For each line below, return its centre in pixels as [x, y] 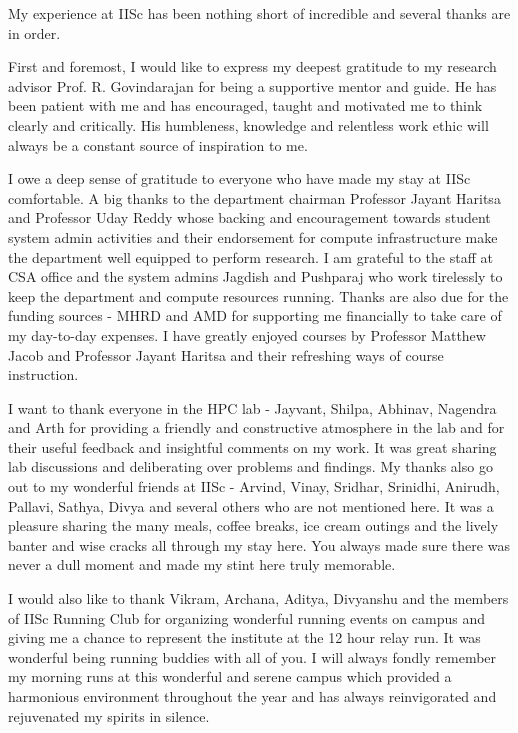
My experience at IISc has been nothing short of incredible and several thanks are [259, 13]
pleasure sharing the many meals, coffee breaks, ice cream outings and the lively [253, 525]
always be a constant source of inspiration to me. [158, 144]
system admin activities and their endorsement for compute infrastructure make [253, 236]
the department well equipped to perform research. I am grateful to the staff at [250, 256]
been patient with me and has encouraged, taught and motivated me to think [245, 105]
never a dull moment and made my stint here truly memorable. [202, 564]
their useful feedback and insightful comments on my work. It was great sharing [252, 446]
